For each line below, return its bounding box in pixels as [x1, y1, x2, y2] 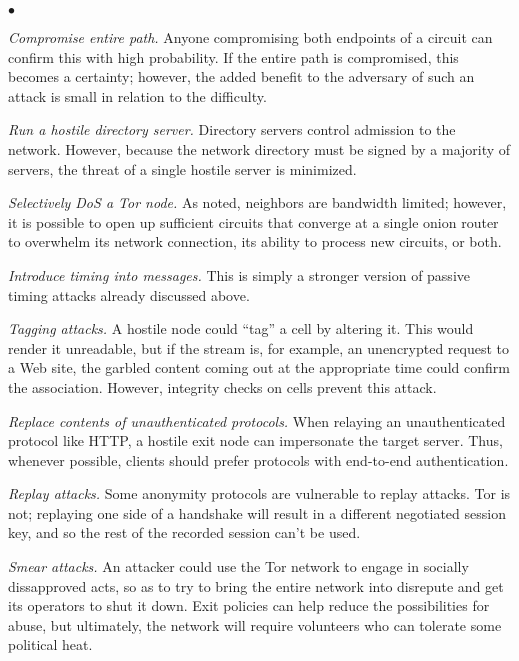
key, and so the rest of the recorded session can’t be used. [8, 522, 361, 543]
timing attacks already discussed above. [8, 284, 250, 305]
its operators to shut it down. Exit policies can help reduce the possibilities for [8, 595, 490, 616]
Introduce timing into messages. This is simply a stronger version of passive [8, 264, 470, 285]
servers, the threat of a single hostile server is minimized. [8, 158, 357, 179]
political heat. [8, 634, 93, 655]
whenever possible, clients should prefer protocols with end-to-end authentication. [8, 449, 509, 470]
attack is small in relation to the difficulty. [8, 85, 267, 106]
